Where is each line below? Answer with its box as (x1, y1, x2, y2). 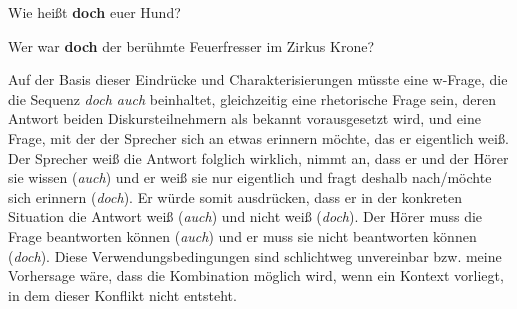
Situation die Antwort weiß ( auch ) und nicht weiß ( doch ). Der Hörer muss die (8, 206, 483, 227)
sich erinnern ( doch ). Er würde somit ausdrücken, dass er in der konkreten (8, 186, 462, 207)
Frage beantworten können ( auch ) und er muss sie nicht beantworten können (8, 225, 477, 246)
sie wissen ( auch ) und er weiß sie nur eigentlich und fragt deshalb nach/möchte (8, 167, 492, 188)
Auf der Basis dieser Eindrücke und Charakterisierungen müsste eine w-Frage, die (8, 69, 508, 90)
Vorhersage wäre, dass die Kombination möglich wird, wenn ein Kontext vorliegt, (8, 265, 504, 286)
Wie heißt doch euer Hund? (8, 2, 181, 22)
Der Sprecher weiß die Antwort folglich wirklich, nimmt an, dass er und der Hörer (8, 147, 509, 168)
